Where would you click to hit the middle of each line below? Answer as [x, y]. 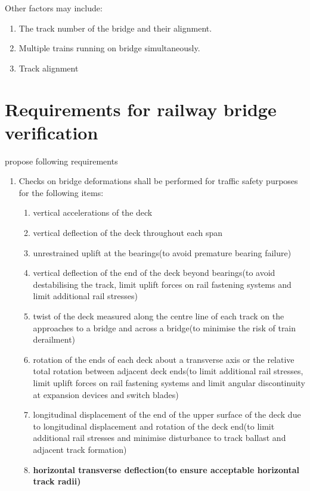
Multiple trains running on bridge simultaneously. [109, 48]
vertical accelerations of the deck [93, 212]
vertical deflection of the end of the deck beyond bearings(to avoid [154, 273]
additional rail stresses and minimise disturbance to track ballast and [159, 438]
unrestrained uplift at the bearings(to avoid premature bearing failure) [162, 252]
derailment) [54, 339]
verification [52, 132]
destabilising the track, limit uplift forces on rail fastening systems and [162, 284]
